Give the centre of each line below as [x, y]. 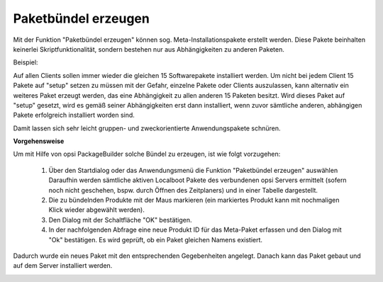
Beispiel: [26, 62]
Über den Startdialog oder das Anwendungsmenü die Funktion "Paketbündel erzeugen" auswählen [193, 170]
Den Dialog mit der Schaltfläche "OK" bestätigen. [120, 220]
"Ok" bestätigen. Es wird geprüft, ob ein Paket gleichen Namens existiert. [155, 239]
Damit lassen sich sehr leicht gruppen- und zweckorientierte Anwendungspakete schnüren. [147, 128]
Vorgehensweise [39, 141]
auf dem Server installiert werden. [63, 266]
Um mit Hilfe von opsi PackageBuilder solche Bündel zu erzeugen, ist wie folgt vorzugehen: [147, 154]
